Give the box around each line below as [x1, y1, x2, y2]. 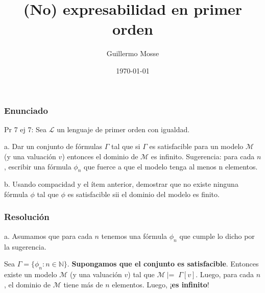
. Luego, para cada [196, 268, 254, 279]
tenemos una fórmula [101, 230, 167, 241]
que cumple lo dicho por [179, 230, 255, 241]
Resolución [4, 210, 50, 223]
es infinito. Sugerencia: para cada [151, 151, 255, 161]
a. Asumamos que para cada [4, 230, 92, 241]
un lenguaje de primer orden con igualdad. [57, 124, 190, 134]
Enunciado [4, 104, 48, 116]
